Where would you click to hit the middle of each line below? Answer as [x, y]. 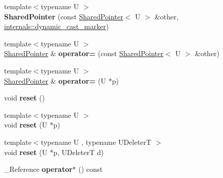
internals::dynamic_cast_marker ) [57, 26]
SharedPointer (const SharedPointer [64, 16]
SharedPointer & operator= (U [55, 80]
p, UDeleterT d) [78, 152]
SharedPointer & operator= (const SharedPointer [84, 53]
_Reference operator [38, 169]
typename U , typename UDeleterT [96, 142]
